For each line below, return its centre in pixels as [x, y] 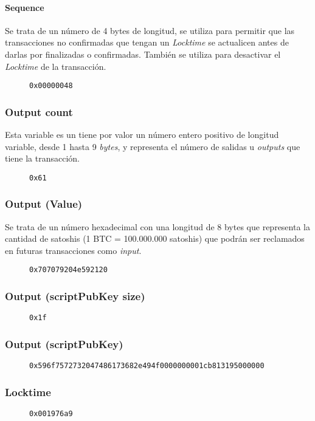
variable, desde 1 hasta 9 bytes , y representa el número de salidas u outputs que [153, 146]
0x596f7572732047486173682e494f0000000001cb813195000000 [147, 366]
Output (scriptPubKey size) [75, 296]
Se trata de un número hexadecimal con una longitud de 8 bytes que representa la [157, 226]
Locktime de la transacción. [56, 66]
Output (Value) [44, 204]
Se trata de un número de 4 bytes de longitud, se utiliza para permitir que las [150, 30]
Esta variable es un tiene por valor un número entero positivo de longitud [142, 135]
